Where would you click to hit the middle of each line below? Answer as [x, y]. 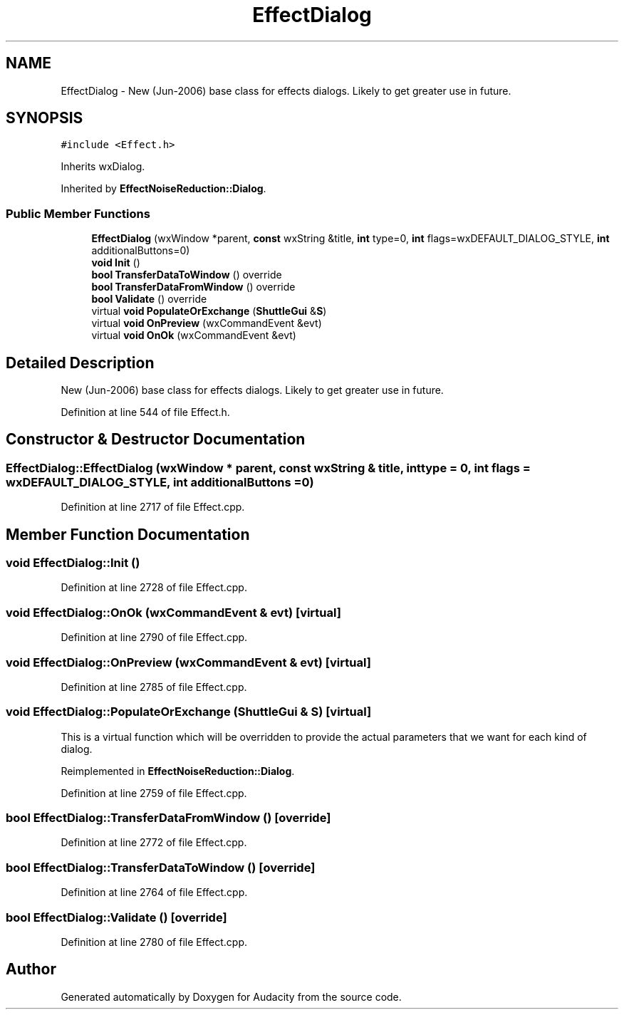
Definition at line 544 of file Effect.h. [145, 412]
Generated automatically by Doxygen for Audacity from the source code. [231, 996]
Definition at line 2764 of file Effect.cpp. [154, 892]
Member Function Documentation [128, 534]
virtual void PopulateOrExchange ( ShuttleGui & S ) [209, 311]
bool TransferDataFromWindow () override [193, 287]
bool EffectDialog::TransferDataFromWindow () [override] [168, 818]
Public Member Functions [78, 213]
